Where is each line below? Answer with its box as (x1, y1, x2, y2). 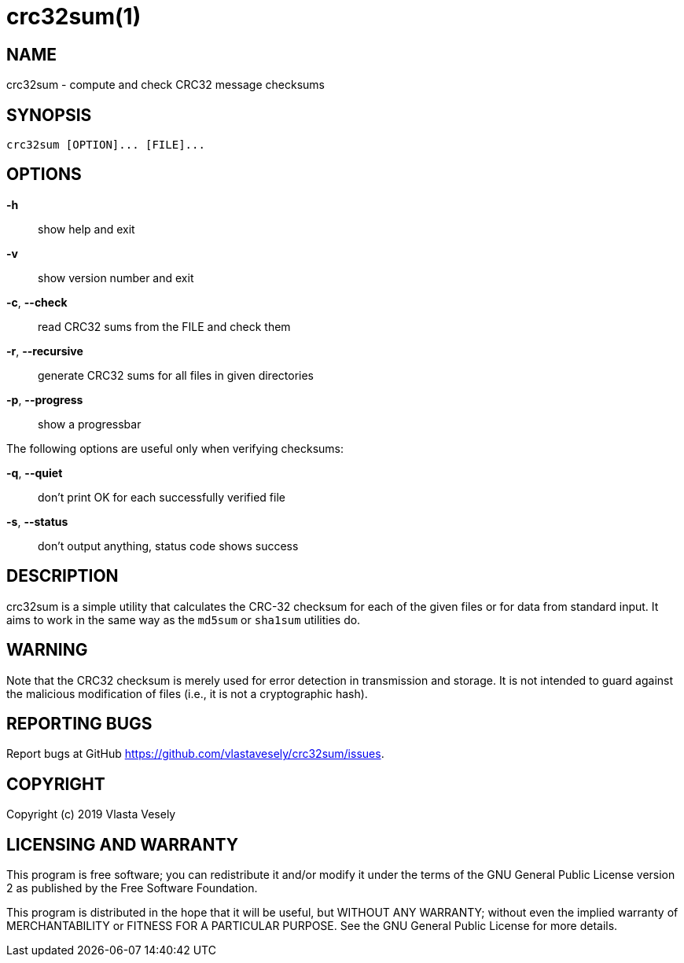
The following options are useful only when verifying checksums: (6, 441, 344, 455)
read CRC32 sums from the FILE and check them (38, 319, 291, 333)
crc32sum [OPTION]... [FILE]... (6, 138, 205, 152)
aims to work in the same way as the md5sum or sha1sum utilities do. (6, 612, 361, 627)
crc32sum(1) (6, 3, 142, 30)
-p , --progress (6, 392, 83, 406)
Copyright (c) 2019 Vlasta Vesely (6, 807, 176, 821)
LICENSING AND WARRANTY (6, 834, 239, 855)
